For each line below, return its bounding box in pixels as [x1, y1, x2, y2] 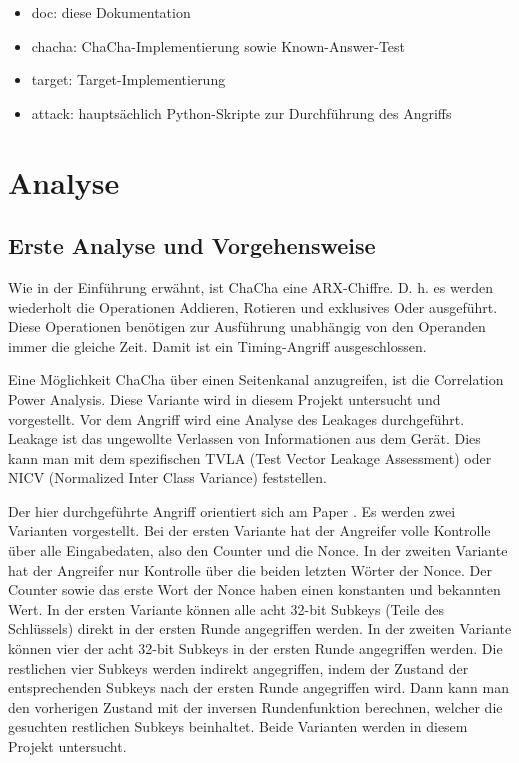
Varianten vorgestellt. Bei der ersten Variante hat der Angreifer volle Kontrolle [8, 520, 491, 541]
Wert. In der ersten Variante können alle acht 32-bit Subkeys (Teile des [8, 598, 444, 619]
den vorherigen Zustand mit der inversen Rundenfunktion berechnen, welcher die [8, 696, 503, 717]
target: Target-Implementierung [31, 69, 226, 90]
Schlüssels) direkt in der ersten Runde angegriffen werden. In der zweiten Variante [8, 618, 512, 639]
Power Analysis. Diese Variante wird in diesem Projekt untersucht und [8, 388, 441, 409]
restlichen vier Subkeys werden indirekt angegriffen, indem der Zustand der [8, 657, 469, 678]
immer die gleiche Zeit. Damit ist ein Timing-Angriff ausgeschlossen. [8, 335, 427, 356]
